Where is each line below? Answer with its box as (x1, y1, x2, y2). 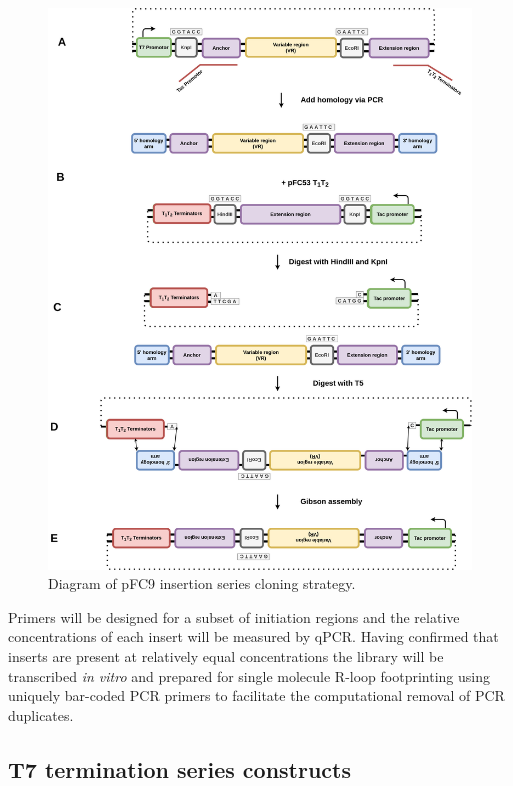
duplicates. (8, 704, 74, 725)
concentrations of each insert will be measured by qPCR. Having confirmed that (8, 626, 499, 647)
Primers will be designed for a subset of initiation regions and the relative (8, 606, 460, 627)
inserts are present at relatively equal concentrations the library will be (8, 646, 444, 667)
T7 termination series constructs (8, 753, 351, 784)
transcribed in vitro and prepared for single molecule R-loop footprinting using (8, 665, 490, 686)
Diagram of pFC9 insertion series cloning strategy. (48, 573, 356, 594)
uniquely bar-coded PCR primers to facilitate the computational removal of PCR (8, 685, 505, 706)
